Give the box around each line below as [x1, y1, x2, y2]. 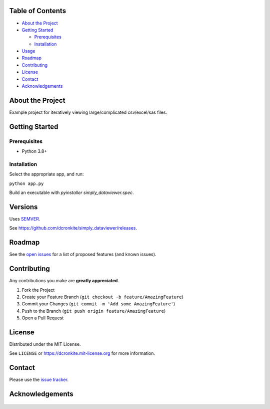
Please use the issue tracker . [9, 376, 68, 383]
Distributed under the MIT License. [9, 341, 81, 347]
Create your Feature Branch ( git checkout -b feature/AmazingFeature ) [21, 294, 183, 300]
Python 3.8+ [21, 148, 47, 154]
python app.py [9, 180, 44, 186]
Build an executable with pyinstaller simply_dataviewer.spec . [9, 189, 134, 195]
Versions [9, 202, 38, 211]
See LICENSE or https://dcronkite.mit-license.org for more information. [9, 350, 155, 356]
